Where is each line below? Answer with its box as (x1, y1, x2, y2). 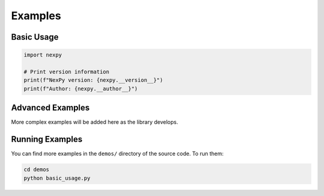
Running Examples (11, 134, 83, 144)
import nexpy (23, 52, 62, 58)
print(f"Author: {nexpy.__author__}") (23, 85, 138, 92)
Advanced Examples (11, 103, 90, 113)
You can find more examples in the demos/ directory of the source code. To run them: (11, 150, 224, 158)
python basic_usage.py (23, 174, 91, 182)
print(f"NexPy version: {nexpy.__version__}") (23, 77, 163, 84)
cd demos (23, 166, 50, 173)
